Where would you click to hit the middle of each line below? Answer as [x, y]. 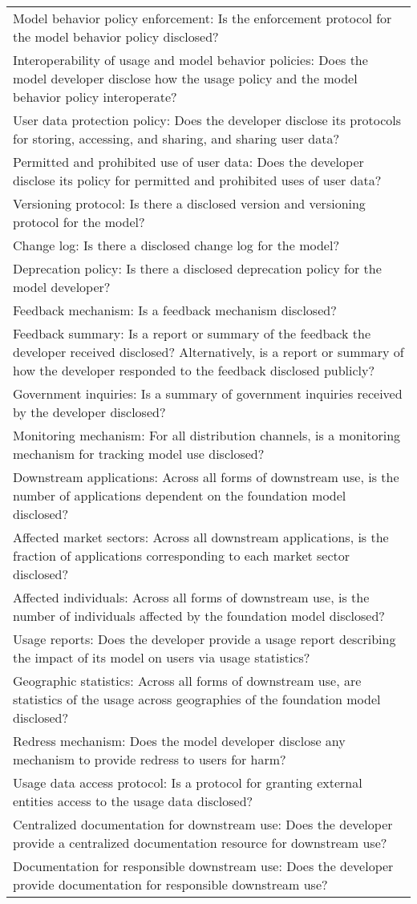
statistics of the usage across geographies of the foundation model [197, 699]
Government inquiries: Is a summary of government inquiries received [208, 393]
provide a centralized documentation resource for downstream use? [200, 843]
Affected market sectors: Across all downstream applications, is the [201, 537]
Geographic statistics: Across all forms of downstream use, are [187, 681]
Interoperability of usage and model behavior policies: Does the [190, 60]
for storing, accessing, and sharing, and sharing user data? [176, 138]
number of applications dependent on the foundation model [180, 495]
